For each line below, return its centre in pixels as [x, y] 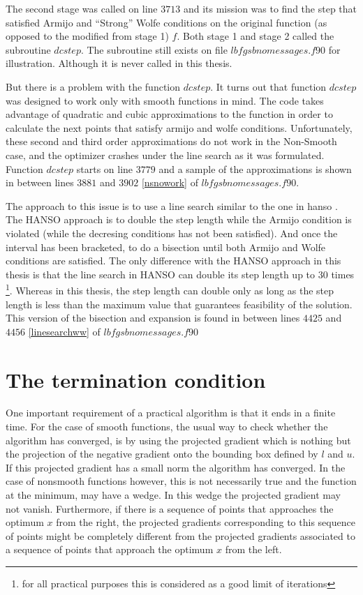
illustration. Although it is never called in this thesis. [119, 63]
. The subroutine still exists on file [154, 49]
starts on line [105, 168]
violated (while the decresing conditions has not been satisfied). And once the [172, 233]
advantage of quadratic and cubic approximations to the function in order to [169, 114]
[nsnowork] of [170, 182]
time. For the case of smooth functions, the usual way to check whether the [167, 427]
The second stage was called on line [82, 8]
